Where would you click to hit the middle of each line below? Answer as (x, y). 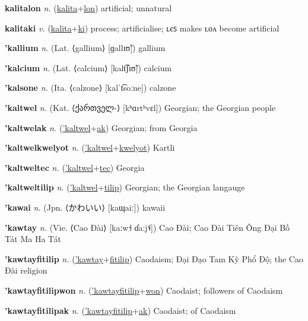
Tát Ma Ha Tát (33, 239)
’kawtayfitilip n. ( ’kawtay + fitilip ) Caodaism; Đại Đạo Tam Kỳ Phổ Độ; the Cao (154, 258)
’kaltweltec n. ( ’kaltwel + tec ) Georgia (75, 167)
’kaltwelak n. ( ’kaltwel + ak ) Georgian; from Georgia (101, 127)
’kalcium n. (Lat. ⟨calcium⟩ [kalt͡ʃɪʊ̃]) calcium (88, 67)
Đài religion (26, 270)
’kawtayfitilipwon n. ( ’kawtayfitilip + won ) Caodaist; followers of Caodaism (144, 290)
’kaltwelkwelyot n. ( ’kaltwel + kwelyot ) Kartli (90, 147)
